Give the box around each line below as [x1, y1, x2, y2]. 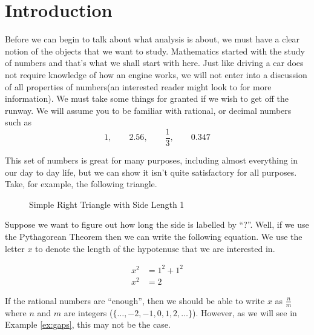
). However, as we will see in [192, 306, 297, 319]
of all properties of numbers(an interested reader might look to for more [5, 80, 272, 93]
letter [5, 242, 25, 254]
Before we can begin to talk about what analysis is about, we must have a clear [5, 33, 300, 45]
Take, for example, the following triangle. [5, 177, 157, 190]
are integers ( [64, 306, 113, 319]
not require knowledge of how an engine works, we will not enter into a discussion [5, 68, 307, 81]
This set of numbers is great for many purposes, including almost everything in [5, 153, 298, 166]
